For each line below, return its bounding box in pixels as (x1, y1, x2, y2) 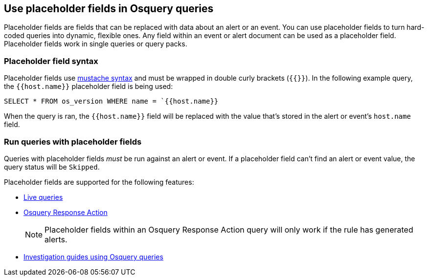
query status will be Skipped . (4, 162, 100, 171)
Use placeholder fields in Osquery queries (4, 2, 214, 15)
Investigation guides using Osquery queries (23, 252, 163, 261)
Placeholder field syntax (4, 56, 98, 66)
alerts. (45, 234, 68, 244)
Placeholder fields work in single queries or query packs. (4, 40, 187, 48)
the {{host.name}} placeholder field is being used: (4, 82, 173, 91)
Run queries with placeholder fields (4, 136, 142, 147)
